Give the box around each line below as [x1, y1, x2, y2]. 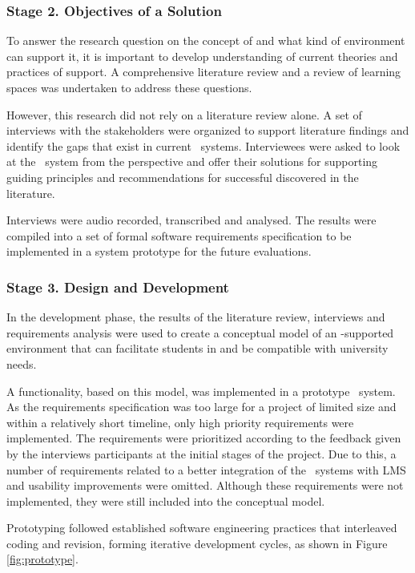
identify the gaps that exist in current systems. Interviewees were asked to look [6, 137, 401, 154]
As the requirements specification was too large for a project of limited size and [6, 398, 397, 415]
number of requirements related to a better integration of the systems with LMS [6, 461, 406, 478]
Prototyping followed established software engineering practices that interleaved [6, 519, 397, 536]
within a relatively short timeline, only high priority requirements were [6, 414, 354, 430]
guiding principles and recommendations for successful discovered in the [6, 168, 359, 185]
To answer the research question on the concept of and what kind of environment [6, 32, 405, 49]
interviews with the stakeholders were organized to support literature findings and [6, 122, 409, 139]
